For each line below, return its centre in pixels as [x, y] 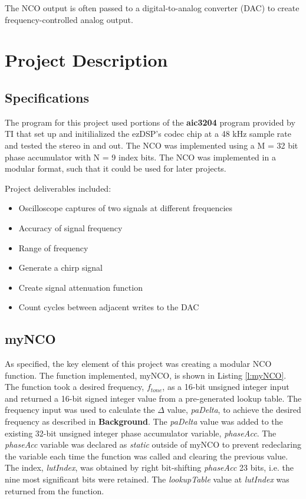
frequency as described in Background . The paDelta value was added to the [144, 421]
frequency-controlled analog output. [69, 19]
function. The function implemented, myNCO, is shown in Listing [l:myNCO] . [146, 375]
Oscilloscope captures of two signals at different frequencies [126, 208]
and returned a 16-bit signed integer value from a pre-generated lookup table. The [153, 398]
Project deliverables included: [58, 188]
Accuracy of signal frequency [70, 227]
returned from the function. [55, 490]
